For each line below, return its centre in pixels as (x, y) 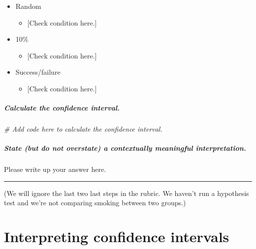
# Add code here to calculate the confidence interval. (83, 129)
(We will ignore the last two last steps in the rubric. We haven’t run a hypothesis (127, 193)
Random (28, 6)
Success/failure (38, 72)
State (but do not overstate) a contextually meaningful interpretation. (125, 148)
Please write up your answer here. (55, 169)
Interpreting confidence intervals (117, 236)
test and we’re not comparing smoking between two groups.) (95, 203)
